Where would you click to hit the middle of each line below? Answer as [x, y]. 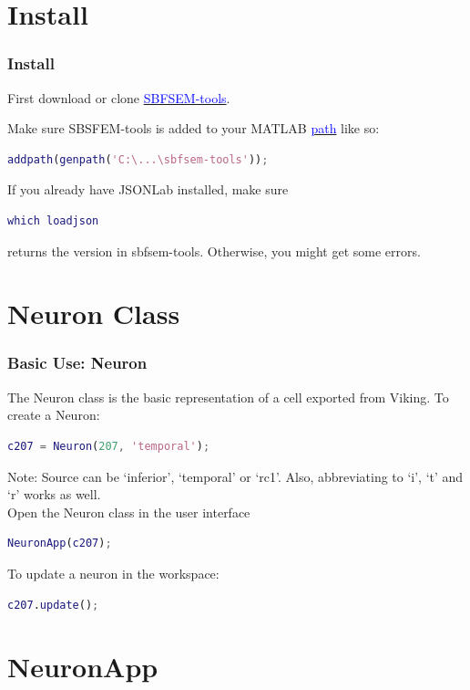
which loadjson [53, 220]
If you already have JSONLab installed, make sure [148, 189]
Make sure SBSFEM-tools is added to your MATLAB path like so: [194, 128]
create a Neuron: [54, 415]
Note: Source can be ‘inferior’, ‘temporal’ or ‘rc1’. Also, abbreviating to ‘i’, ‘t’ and [235, 476]
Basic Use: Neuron [77, 363]
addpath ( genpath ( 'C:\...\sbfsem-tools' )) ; [138, 159]
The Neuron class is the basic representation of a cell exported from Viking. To [228, 397]
